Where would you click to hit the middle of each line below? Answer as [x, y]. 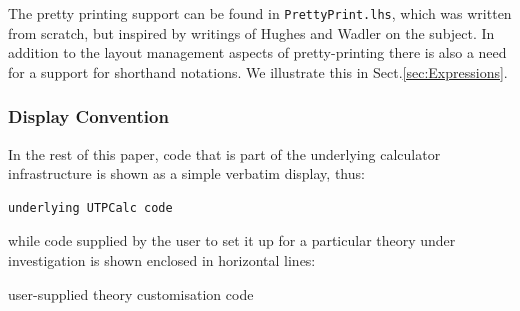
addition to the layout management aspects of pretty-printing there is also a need [257, 52]
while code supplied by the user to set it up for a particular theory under [232, 240]
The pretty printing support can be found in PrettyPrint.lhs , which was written [260, 13]
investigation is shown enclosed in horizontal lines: [162, 260]
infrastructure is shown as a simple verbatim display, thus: [186, 173]
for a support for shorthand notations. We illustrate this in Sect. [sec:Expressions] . [258, 71]
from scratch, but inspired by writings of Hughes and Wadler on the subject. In [251, 32]
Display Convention [88, 116]
